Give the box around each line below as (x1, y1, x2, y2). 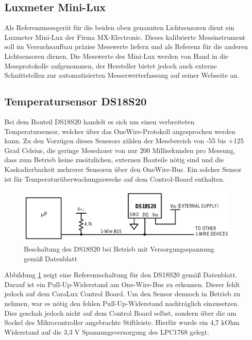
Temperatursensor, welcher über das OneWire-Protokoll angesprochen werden (4, 126, 235, 136)
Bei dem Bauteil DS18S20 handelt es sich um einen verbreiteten (4, 116, 195, 126)
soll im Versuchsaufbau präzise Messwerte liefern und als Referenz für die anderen (4, 41, 248, 51)
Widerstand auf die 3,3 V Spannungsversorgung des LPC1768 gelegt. (4, 326, 209, 337)
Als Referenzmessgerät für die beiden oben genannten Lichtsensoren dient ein (4, 22, 235, 33)
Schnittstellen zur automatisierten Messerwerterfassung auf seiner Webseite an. (4, 70, 239, 80)
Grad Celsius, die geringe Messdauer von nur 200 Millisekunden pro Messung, (4, 145, 235, 155)
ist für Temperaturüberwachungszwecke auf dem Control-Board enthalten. (4, 173, 225, 184)
